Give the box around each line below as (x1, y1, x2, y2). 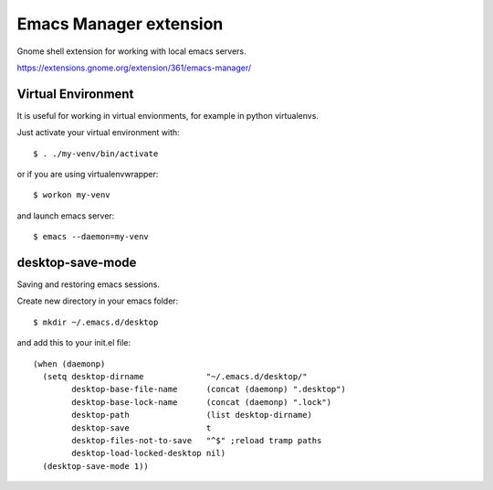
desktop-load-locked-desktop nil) (71, 448, 226, 459)
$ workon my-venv (33, 190, 110, 200)
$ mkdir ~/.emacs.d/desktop (33, 316, 159, 327)
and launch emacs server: (16, 210, 115, 221)
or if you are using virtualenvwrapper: (16, 169, 159, 180)
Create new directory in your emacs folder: (16, 295, 179, 306)
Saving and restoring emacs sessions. (16, 279, 160, 290)
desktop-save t (71, 422, 212, 433)
